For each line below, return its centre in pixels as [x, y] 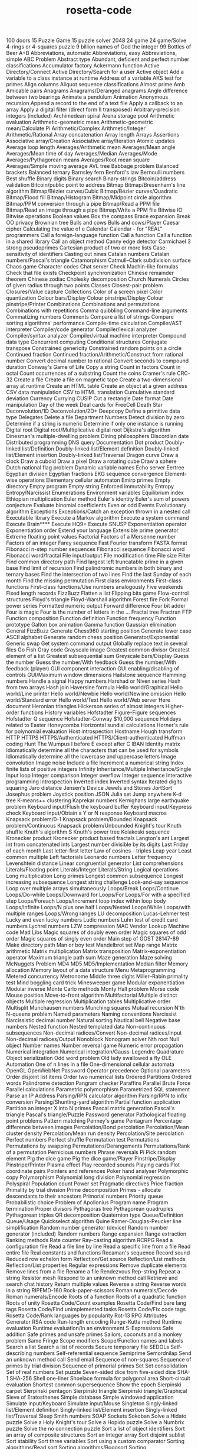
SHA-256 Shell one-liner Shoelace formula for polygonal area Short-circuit [100, 1379]
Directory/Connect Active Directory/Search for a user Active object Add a [95, 72]
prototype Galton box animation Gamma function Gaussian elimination [91, 625]
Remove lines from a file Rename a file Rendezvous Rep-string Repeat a [93, 1272]
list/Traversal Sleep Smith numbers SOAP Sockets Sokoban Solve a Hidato [96, 1416]
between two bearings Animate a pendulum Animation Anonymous [87, 97]
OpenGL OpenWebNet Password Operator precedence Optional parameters [98, 1071]
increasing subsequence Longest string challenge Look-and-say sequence [97, 882]
